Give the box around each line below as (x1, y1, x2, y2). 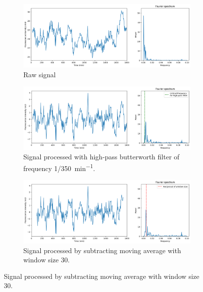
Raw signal (23, 69, 56, 79)
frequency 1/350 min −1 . (23, 161, 95, 173)
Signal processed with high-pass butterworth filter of (23, 152, 180, 162)
